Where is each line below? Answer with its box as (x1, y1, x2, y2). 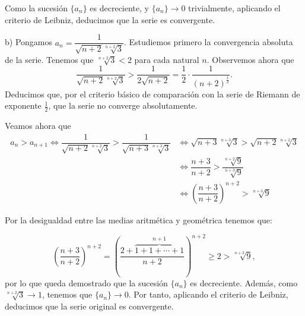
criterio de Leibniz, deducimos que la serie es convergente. (5, 13, 215, 26)
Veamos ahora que (5, 119, 71, 131)
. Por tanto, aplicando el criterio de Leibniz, (128, 288, 288, 301)
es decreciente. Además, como (190, 276, 298, 289)
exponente (5, 99, 42, 112)
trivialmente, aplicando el (188, 2, 281, 14)
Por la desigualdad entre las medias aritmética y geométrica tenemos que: (5, 213, 272, 226)
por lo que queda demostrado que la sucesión (5, 276, 168, 289)
